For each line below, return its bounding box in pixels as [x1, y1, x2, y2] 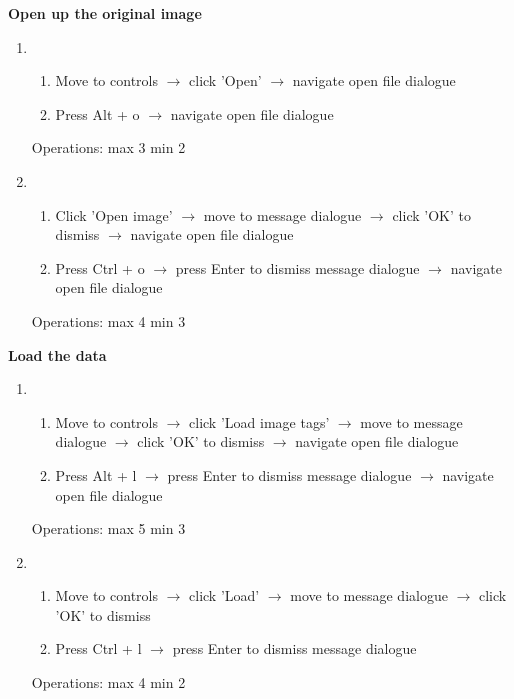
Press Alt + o [55, 103, 140, 124]
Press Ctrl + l [55, 638, 142, 659]
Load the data [8, 344, 107, 365]
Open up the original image [8, 3, 202, 23]
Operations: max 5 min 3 [31, 518, 186, 539]
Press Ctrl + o [55, 257, 145, 278]
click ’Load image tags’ [189, 411, 330, 432]
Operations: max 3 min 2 [31, 137, 186, 158]
